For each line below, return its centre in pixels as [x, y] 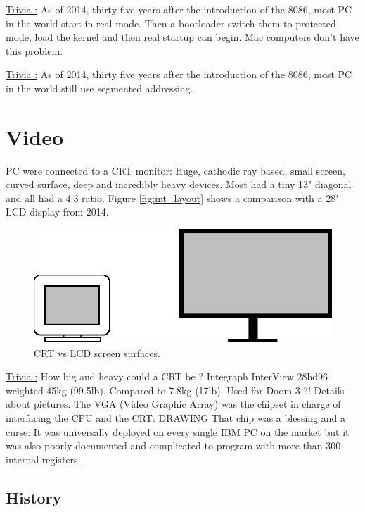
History [34, 497]
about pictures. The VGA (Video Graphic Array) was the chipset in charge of [173, 404]
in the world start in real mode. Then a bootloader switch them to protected [171, 23]
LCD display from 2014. [57, 212]
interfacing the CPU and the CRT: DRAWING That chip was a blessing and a [175, 418]
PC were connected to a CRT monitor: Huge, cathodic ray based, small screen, [175, 170]
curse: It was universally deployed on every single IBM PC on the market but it [178, 431]
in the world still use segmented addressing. [100, 88]
